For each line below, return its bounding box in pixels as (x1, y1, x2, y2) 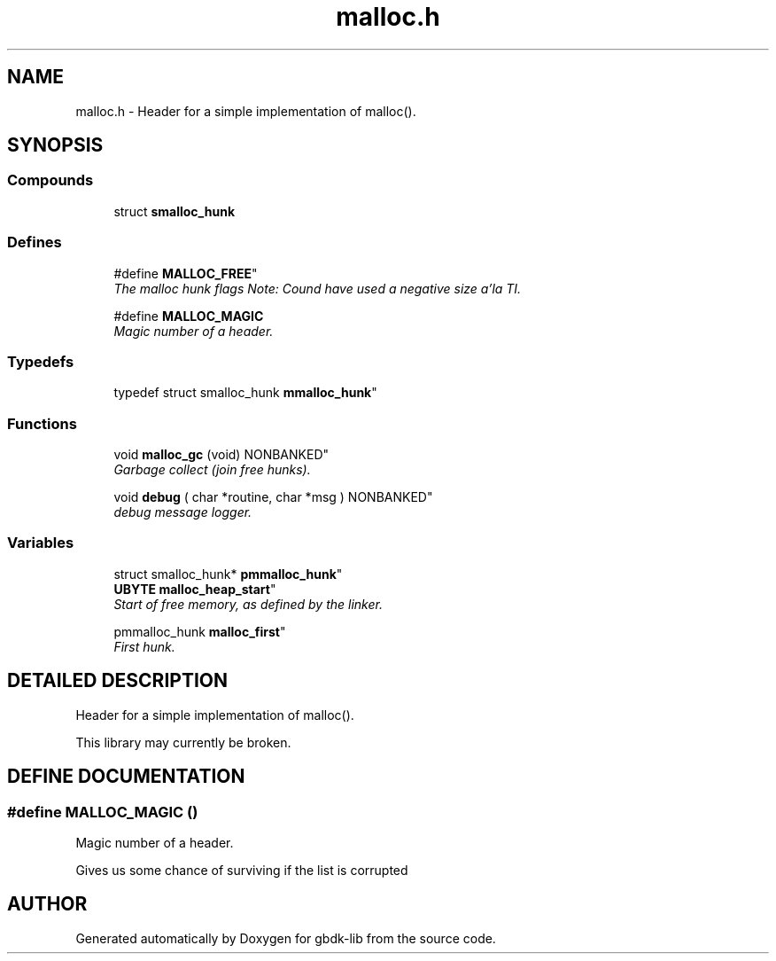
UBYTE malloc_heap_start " (113, 581, 276, 597)
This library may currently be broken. (75, 734, 291, 750)
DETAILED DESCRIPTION (7, 669, 229, 692)
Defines (7, 233, 62, 252)
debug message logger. (113, 504, 252, 520)
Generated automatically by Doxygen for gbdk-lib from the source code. (75, 930, 496, 946)
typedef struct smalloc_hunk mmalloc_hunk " (113, 385, 377, 401)
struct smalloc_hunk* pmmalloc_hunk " (113, 566, 343, 582)
